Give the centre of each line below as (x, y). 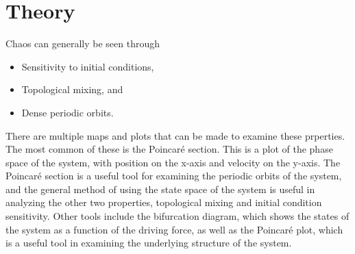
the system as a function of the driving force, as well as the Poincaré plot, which (174, 229)
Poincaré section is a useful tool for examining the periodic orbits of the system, (174, 176)
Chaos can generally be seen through (83, 43)
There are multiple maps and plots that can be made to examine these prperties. (175, 135)
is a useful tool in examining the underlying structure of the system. (149, 243)
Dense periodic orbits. (68, 112)
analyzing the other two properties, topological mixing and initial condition (164, 202)
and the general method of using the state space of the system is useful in (160, 189)
